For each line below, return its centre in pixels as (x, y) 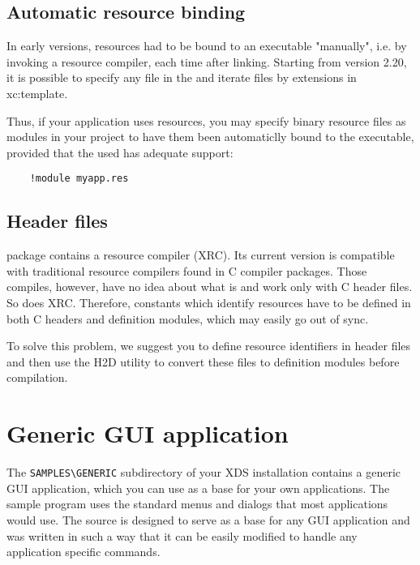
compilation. (37, 377)
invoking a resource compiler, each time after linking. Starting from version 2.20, (207, 61)
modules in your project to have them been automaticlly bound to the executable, (210, 137)
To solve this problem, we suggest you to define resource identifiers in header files (209, 346)
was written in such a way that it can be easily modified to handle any (182, 535)
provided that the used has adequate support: (120, 152)
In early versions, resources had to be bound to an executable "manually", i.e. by (207, 46)
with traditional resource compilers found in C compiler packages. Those (187, 270)
